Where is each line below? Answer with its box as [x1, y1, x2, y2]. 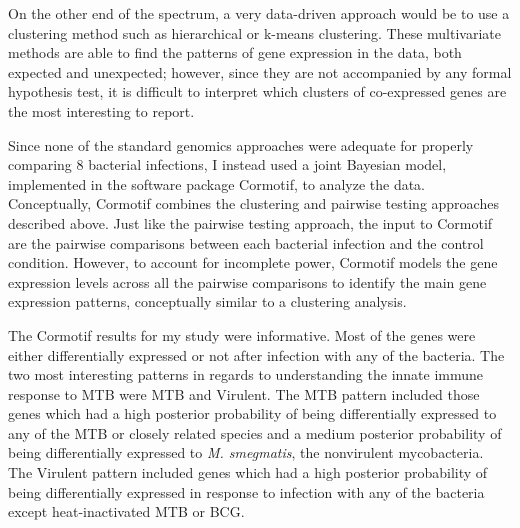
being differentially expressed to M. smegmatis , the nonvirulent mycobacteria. [8, 442, 484, 463]
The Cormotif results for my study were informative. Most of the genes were [8, 324, 476, 345]
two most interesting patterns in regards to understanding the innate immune [8, 364, 484, 385]
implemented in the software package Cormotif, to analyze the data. [8, 173, 426, 194]
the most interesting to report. [8, 100, 195, 121]
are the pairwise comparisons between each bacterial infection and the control [8, 232, 484, 253]
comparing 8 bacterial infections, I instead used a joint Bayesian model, [8, 154, 447, 175]
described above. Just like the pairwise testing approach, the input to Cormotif [8, 212, 493, 233]
